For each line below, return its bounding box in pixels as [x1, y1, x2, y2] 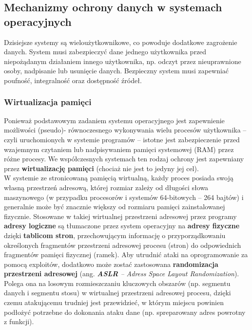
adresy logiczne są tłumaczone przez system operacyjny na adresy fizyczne [4, 220, 240, 231]
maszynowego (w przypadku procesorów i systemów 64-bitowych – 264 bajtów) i [4, 192, 244, 202]
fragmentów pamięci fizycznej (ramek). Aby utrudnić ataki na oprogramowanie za [4, 249, 248, 260]
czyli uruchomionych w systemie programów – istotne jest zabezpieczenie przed [4, 134, 240, 144]
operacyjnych [4, 14, 72, 29]
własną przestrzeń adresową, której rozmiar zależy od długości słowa [4, 182, 209, 192]
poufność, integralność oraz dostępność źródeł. [4, 75, 142, 85]
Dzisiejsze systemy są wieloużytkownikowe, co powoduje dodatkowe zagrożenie [4, 37, 237, 47]
